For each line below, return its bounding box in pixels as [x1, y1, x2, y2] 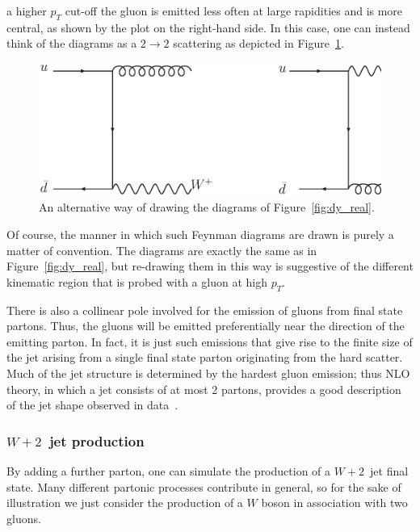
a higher [6, 2, 47, 19]
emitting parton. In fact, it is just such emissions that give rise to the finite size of [6, 333, 413, 350]
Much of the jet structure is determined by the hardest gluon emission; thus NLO [6, 364, 410, 381]
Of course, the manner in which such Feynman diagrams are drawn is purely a [6, 225, 394, 242]
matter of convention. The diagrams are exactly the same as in [6, 241, 317, 258]
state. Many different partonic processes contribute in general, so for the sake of [6, 478, 401, 495]
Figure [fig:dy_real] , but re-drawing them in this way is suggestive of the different [6, 258, 414, 274]
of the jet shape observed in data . [6, 396, 178, 413]
